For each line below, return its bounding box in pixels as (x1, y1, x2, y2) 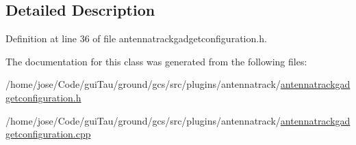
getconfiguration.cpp (5, 127, 91, 141)
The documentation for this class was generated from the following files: (5, 54, 307, 68)
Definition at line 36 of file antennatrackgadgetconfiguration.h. (5, 31, 267, 46)
